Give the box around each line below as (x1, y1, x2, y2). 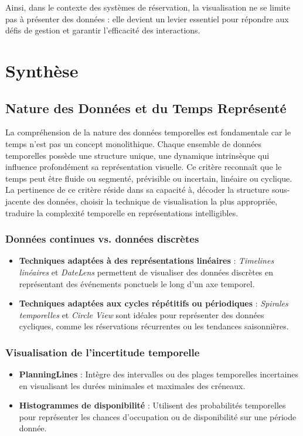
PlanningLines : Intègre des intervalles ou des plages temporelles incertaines (19, 368, 298, 380)
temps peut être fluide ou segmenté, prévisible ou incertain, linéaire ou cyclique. (5, 172, 292, 184)
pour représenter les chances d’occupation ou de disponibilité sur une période (19, 410, 297, 423)
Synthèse (5, 58, 79, 82)
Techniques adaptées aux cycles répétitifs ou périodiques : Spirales (19, 297, 288, 309)
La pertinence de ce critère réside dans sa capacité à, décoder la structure (5, 183, 270, 196)
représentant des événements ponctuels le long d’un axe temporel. (19, 277, 255, 289)
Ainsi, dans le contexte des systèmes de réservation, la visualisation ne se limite (5, 1, 291, 13)
